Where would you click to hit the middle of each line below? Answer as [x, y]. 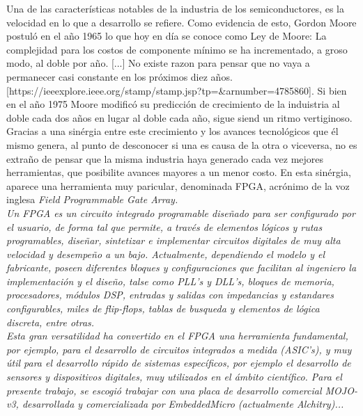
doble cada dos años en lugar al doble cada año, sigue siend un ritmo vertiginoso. [179, 117]
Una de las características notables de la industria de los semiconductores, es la [175, 8]
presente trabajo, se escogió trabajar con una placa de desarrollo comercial [164, 390]
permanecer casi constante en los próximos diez [107, 76]
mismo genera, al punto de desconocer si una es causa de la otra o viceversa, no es [182, 144]
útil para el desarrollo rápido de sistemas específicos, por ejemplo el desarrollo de [179, 363]
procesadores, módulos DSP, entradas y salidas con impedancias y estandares [170, 295]
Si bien [332, 90]
